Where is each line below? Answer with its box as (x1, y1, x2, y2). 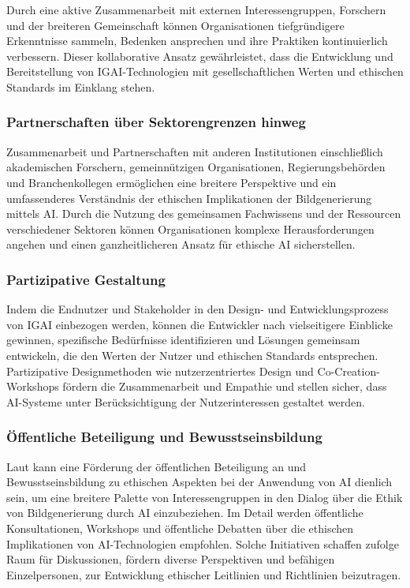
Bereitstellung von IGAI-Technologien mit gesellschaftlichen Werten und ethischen (6, 63, 404, 80)
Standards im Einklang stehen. (6, 78, 155, 95)
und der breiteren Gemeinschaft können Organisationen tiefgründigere (6, 17, 345, 33)
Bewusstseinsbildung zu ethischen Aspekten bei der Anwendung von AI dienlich (6, 474, 393, 490)
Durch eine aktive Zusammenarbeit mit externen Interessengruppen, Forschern (6, 2, 386, 17)
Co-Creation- (317, 362, 380, 379)
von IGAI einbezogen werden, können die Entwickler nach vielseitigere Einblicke (6, 316, 393, 332)
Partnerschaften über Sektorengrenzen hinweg (6, 112, 306, 132)
